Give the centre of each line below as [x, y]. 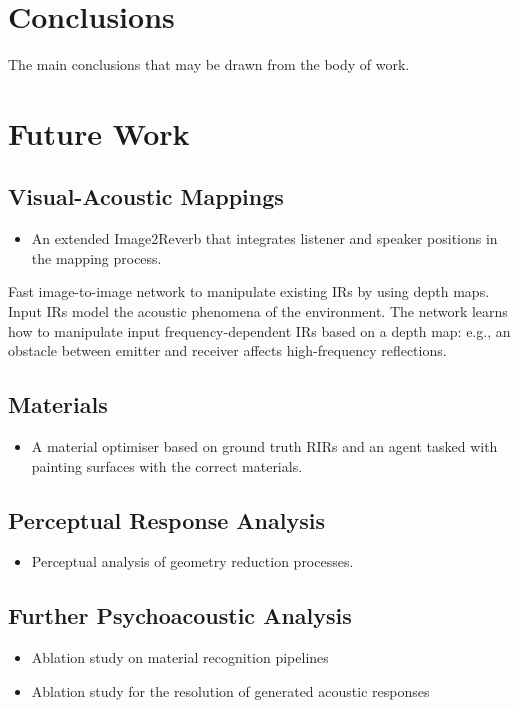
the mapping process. [96, 257]
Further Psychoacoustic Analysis [180, 615]
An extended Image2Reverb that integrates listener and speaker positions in [264, 238]
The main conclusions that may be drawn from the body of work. [209, 64]
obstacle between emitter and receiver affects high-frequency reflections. [227, 350]
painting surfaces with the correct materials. [167, 465]
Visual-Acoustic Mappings [146, 196]
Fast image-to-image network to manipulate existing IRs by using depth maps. [249, 291]
